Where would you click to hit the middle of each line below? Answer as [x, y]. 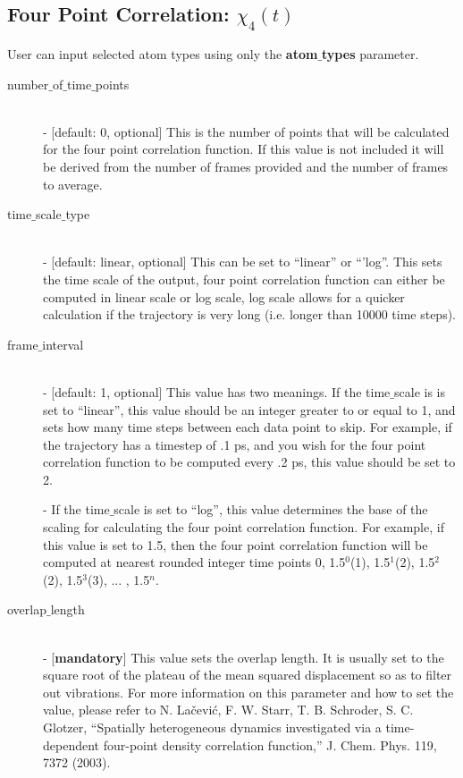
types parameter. [370, 54]
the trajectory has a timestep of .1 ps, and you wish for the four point [235, 444]
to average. [73, 184]
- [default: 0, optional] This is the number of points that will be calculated [246, 131]
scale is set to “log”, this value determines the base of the [271, 509]
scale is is [420, 391]
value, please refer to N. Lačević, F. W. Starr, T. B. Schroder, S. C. [228, 710]
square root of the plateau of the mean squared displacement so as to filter [248, 675]
